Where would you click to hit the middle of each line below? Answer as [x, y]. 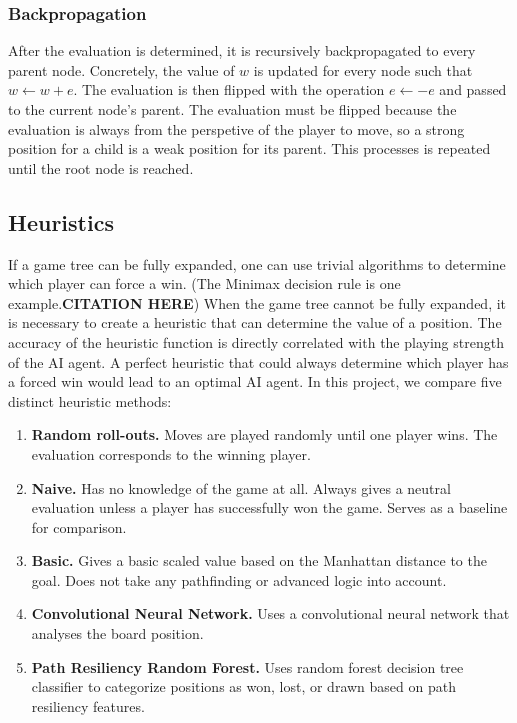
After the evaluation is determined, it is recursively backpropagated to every [242, 50]
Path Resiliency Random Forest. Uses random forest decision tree [247, 666]
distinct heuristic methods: [90, 400]
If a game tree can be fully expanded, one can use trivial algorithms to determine [257, 263]
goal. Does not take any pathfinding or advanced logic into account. [239, 579]
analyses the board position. [117, 633]
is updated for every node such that [363, 69]
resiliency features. [88, 705]
